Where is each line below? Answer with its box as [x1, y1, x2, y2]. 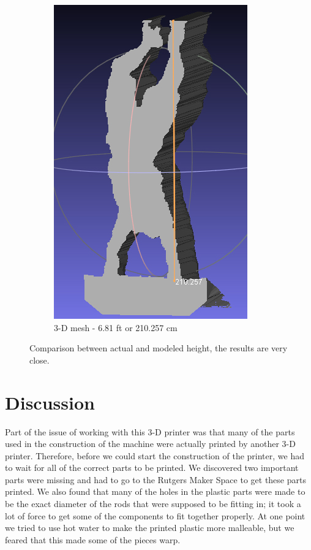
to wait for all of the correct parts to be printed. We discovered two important [5, 461, 299, 474]
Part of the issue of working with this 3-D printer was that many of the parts [5, 425, 295, 438]
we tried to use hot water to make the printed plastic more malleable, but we [5, 521, 294, 534]
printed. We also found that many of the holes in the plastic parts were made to [5, 485, 305, 498]
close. [29, 353, 50, 366]
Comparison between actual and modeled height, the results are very [29, 342, 288, 354]
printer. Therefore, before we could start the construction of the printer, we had [5, 449, 304, 462]
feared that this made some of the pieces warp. [5, 533, 181, 546]
